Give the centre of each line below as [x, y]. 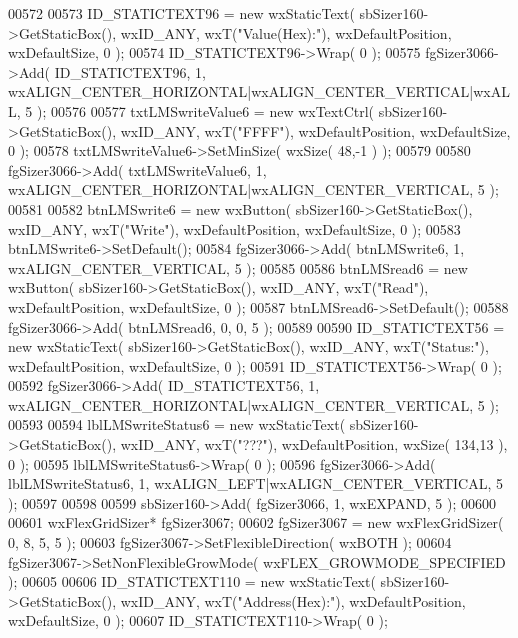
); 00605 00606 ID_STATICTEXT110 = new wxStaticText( [192, 581]
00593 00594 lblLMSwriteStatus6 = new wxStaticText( [177, 424]
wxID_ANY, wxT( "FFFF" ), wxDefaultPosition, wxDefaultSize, [315, 130]
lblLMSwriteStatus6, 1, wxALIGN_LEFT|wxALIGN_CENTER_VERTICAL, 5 [256, 483]
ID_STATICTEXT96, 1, [130, 71]
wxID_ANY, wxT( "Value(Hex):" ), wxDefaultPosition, [286, 32]
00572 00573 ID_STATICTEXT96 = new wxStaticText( [181, 13]
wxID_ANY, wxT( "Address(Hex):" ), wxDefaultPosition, [293, 600]
